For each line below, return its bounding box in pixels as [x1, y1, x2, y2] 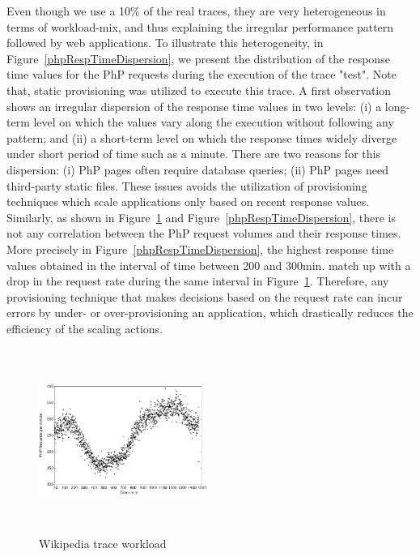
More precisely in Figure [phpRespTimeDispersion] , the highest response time [6, 240, 394, 257]
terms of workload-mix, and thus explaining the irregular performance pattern [6, 18, 394, 35]
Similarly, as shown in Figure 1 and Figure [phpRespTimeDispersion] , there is [6, 208, 397, 225]
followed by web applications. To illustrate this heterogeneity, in [6, 34, 324, 51]
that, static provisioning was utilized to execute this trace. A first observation [6, 81, 392, 98]
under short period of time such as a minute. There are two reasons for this [6, 145, 380, 162]
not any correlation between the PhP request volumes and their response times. [6, 225, 401, 242]
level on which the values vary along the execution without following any [33, 114, 394, 131]
